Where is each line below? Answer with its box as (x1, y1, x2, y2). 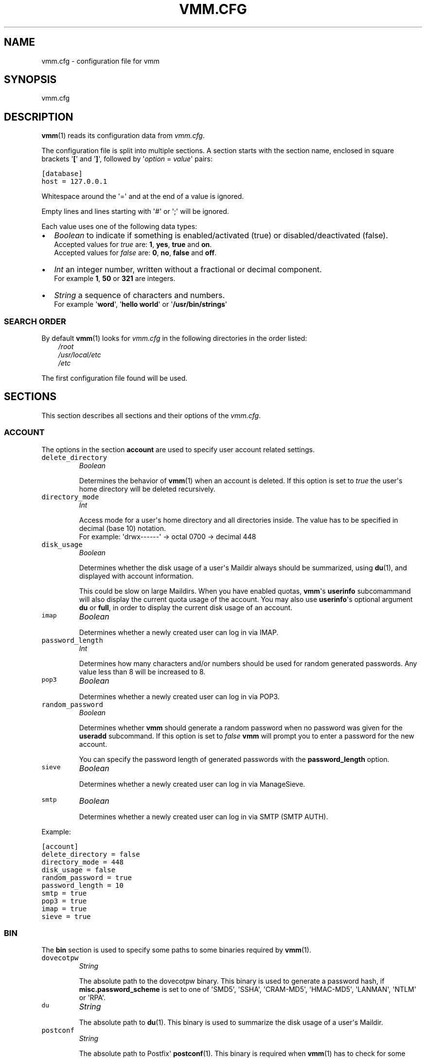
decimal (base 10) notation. (79, 524, 166, 532)
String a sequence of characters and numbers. (54, 290, 225, 300)
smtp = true (41, 889, 87, 897)
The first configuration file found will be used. (41, 374, 188, 383)
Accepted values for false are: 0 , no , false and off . (54, 248, 217, 257)
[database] (41, 170, 83, 178)
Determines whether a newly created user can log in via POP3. (79, 692, 280, 701)
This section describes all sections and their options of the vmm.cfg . (41, 411, 261, 420)
